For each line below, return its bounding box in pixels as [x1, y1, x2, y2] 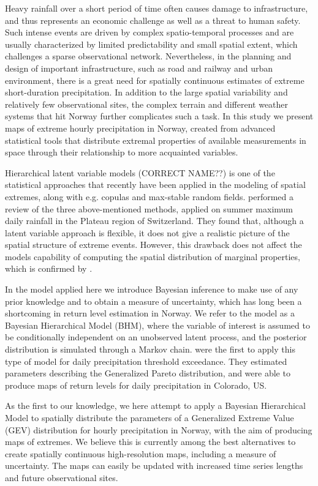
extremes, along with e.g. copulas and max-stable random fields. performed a [5, 190, 294, 203]
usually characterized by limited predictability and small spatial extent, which [5, 37, 298, 50]
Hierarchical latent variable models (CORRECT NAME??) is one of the [5, 166, 275, 179]
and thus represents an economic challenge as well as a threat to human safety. [5, 13, 301, 26]
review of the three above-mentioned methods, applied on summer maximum [5, 202, 293, 215]
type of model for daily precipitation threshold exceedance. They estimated [5, 354, 287, 367]
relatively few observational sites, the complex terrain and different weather [5, 97, 289, 110]
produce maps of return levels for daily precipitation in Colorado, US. [5, 378, 267, 391]
